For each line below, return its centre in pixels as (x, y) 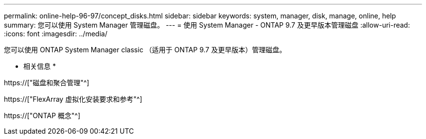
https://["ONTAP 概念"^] (42, 116)
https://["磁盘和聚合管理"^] (47, 83)
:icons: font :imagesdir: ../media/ (56, 34)
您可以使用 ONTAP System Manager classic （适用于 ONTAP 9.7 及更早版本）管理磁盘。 (145, 50)
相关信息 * (40, 66)
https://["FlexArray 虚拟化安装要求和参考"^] (73, 99)
